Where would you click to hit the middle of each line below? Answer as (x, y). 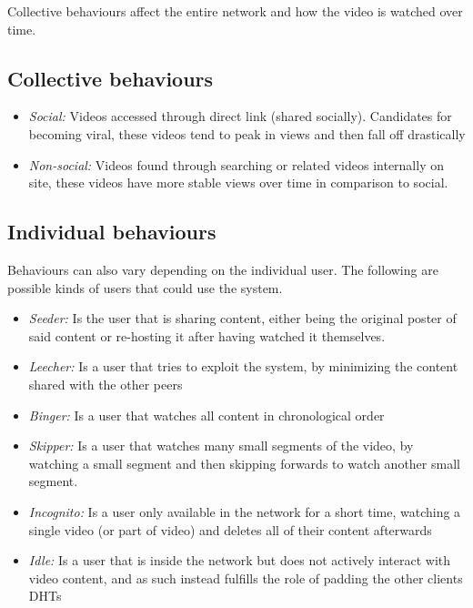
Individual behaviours (112, 232)
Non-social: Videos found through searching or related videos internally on (236, 164)
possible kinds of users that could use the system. (145, 287)
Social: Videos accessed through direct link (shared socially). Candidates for (240, 116)
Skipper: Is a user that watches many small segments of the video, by (221, 446)
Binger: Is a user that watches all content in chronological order (206, 415)
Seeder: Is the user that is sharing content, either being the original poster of (242, 318)
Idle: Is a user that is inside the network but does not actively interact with (240, 560)
